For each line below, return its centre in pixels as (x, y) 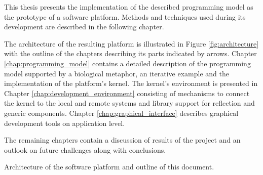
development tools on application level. (65, 123)
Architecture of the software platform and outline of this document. (109, 167)
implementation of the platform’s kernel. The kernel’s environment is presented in (131, 83)
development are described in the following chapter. (84, 27)
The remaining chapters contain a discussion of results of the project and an (122, 140)
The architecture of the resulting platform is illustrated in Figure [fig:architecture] (131, 43)
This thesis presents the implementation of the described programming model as (129, 7)
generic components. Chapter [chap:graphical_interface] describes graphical (121, 113)
